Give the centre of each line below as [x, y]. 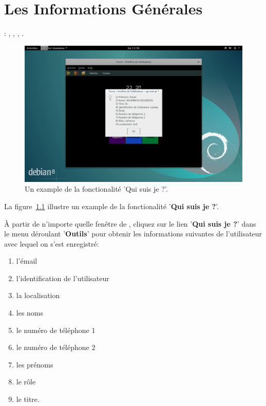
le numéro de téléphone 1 [56, 330]
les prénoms [35, 364]
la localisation [38, 295]
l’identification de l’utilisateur [63, 278]
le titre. [28, 399]
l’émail [27, 261]
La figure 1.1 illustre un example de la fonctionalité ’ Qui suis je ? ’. [112, 206]
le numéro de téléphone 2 [56, 347]
